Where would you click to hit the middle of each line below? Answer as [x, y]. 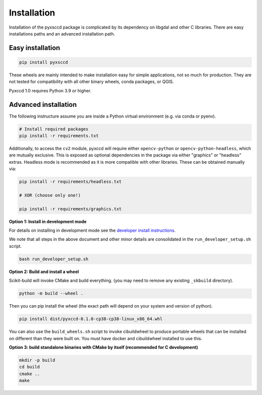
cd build [30, 367]
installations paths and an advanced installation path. [62, 34]
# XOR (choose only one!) [50, 195]
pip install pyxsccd [43, 62]
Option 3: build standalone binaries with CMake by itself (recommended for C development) [104, 347]
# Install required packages [54, 129]
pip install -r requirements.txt [59, 136]
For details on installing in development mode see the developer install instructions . [92, 230]
